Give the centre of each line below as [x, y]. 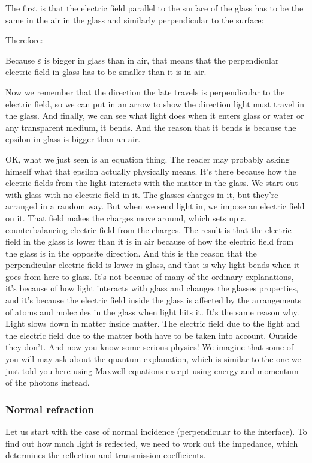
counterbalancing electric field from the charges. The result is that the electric [149, 229]
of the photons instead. [48, 382]
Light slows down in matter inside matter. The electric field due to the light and [153, 324]
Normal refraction [50, 409]
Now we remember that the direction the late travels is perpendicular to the [145, 91]
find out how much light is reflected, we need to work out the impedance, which [152, 443]
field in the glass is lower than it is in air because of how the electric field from [150, 241]
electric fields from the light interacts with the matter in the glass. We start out [152, 183]
